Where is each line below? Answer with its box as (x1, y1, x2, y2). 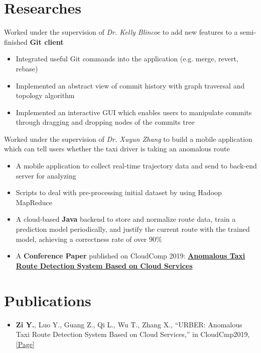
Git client (30, 36, 64, 47)
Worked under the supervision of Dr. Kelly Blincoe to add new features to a (4, 27, 238, 37)
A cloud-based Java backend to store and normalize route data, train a (16, 214, 236, 224)
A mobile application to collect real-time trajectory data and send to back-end (16, 160, 257, 171)
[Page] (16, 338, 35, 349)
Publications (4, 290, 91, 310)
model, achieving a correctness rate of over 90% (16, 233, 162, 244)
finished (4, 36, 28, 47)
